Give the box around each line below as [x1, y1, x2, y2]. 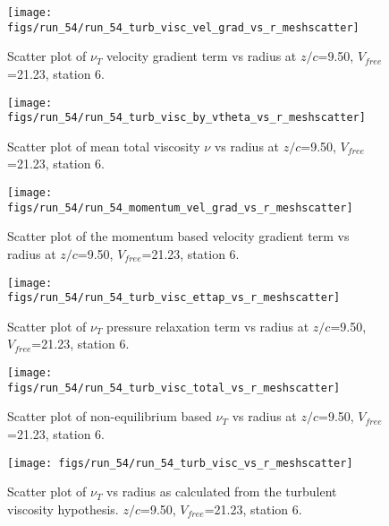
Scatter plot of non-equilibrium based [7, 407, 212, 426]
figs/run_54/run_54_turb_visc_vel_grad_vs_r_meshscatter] [7, 21, 359, 34]
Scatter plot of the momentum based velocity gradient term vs [7, 227, 350, 246]
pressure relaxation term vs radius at [106, 316, 309, 335]
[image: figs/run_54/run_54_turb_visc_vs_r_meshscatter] [7, 456, 353, 470]
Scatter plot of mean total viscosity [7, 136, 200, 155]
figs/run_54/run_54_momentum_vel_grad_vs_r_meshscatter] [7, 201, 353, 214]
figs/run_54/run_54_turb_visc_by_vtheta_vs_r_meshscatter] [7, 111, 366, 125]
